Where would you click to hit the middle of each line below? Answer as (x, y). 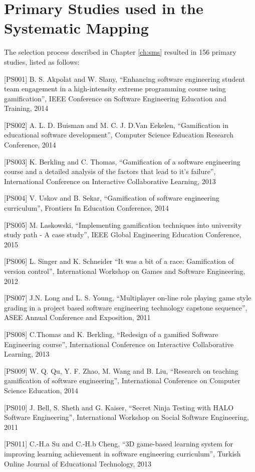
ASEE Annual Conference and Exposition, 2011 (77, 317)
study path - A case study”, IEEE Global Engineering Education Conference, (123, 234)
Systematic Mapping (76, 28)
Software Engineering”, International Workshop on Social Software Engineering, (126, 417)
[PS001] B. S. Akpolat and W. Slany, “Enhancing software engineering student (125, 78)
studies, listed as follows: (42, 61)
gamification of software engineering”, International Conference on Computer (122, 380)
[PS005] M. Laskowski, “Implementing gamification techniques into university (123, 224)
